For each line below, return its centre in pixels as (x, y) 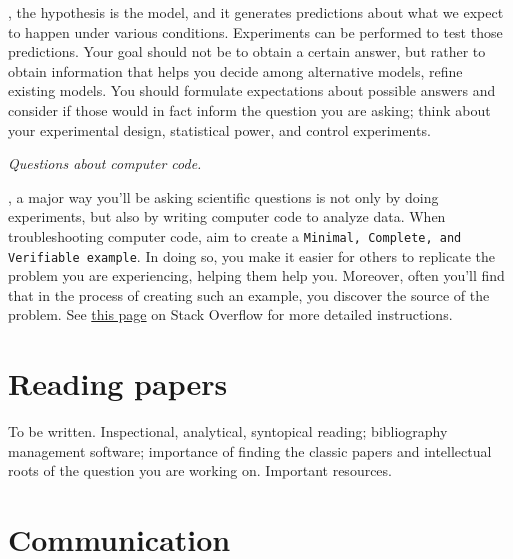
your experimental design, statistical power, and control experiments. (219, 129)
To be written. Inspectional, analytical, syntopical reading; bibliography (228, 431)
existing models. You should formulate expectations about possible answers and (252, 90)
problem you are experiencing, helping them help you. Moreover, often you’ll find (256, 275)
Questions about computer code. (105, 163)
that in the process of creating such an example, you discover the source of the (249, 294)
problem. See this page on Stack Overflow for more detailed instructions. (230, 314)
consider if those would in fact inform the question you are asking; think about (249, 109)
